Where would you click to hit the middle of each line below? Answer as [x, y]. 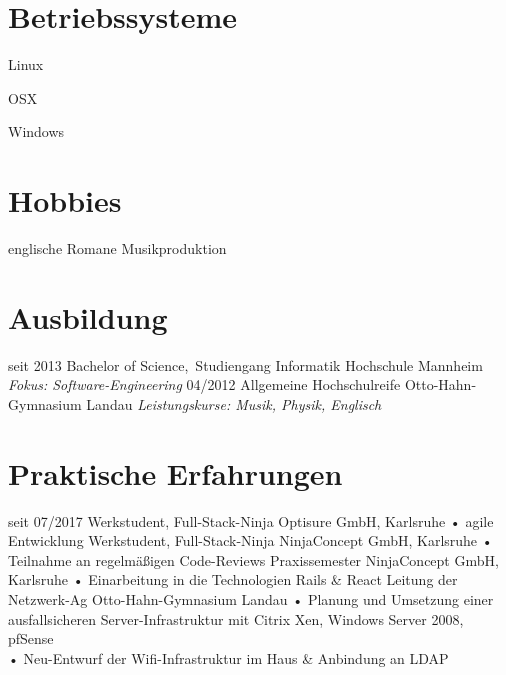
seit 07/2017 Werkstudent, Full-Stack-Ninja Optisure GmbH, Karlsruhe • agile [251, 520]
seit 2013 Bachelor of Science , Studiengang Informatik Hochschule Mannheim [245, 364]
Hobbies [65, 200]
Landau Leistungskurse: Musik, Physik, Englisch [234, 403]
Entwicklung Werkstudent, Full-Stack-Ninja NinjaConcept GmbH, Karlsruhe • [250, 540]
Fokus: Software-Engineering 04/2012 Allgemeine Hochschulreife [204, 384]
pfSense [31, 638]
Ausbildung [88, 316]
